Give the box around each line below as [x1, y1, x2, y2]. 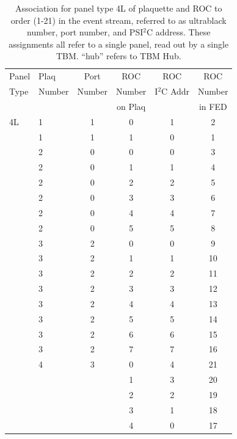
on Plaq [117, 100, 146, 112]
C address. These [146, 26, 211, 38]
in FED [199, 100, 227, 112]
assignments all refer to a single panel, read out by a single [9, 37, 229, 50]
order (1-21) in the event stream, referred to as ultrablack [10, 13, 227, 26]
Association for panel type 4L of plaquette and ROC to [15, 2, 222, 14]
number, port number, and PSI [27, 26, 144, 38]
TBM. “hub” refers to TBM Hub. [56, 49, 181, 62]
